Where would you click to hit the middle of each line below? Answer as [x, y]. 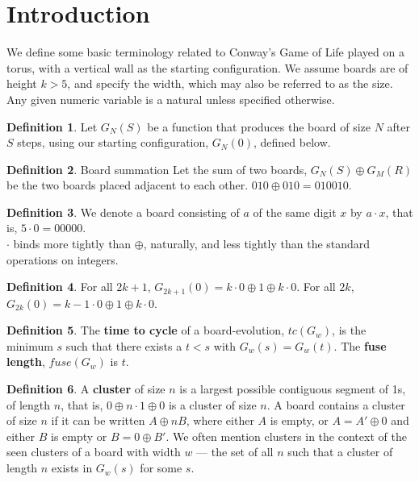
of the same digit [295, 212]
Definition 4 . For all [60, 287]
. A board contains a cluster [336, 404]
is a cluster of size [212, 404]
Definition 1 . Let [52, 126]
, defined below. [292, 142]
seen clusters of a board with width [94, 452]
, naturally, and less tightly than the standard [257, 244]
